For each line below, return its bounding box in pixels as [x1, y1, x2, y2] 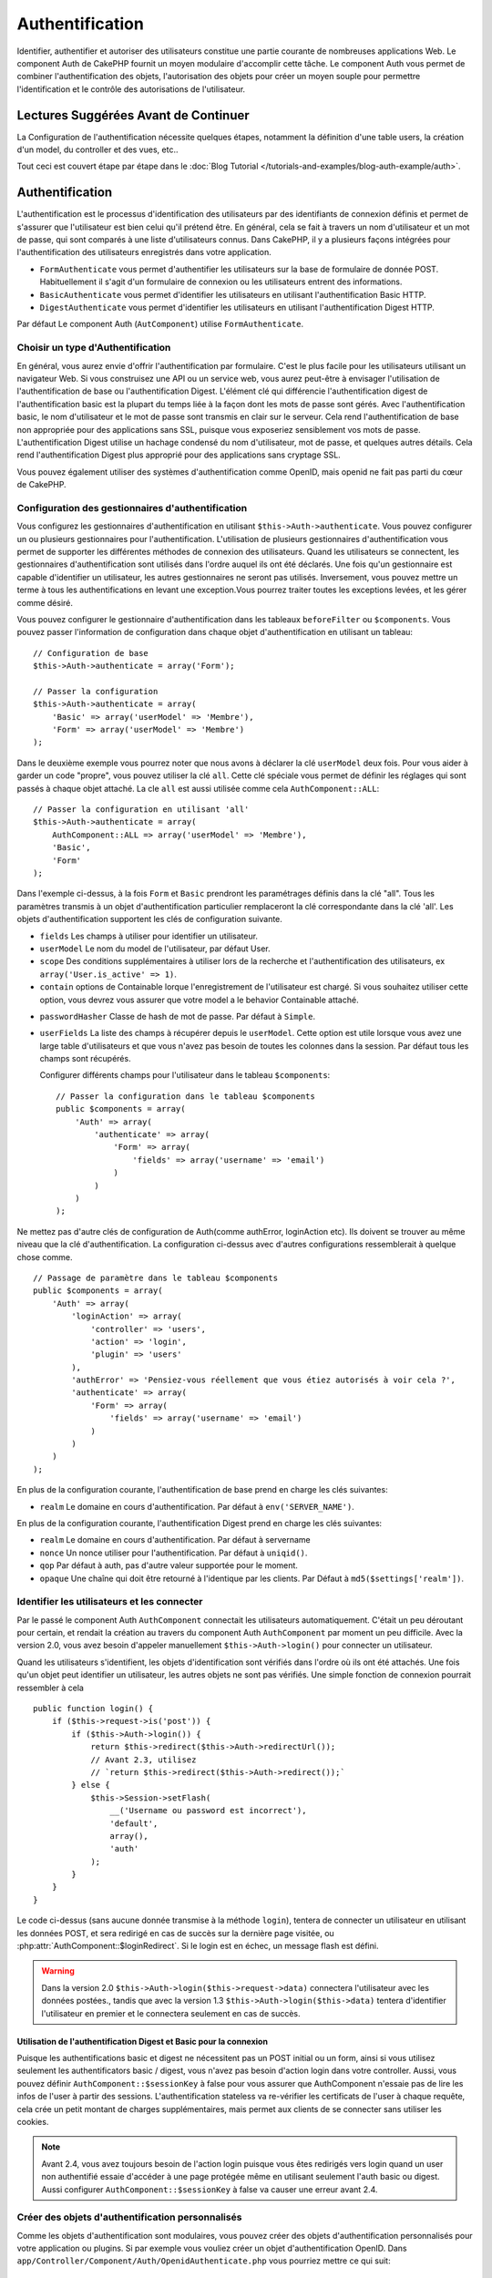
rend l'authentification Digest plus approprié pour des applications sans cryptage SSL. [16, 449, 341, 460]
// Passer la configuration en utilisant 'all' [33, 805, 250, 815]
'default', [109, 1818, 159, 1829]
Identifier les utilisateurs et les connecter [16, 1596, 203, 1608]
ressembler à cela [16, 1682, 84, 1693]
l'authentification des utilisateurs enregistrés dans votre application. [16, 247, 272, 258]
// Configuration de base [33, 648, 149, 658]
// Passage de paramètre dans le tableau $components [33, 1272, 278, 1283]
